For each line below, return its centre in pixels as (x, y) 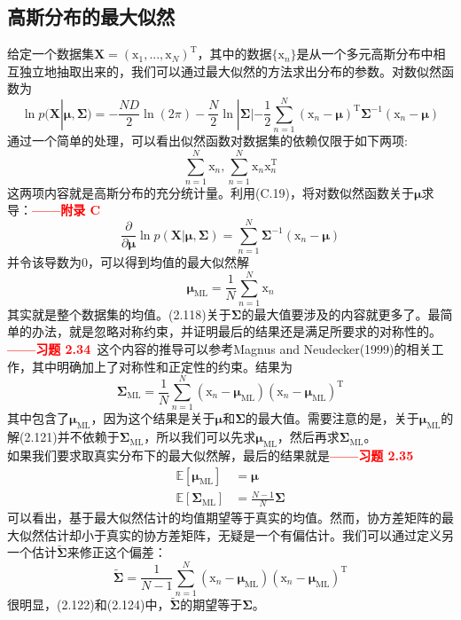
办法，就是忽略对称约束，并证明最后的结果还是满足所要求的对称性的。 (236, 331)
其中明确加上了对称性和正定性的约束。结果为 (162, 366)
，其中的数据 (234, 54)
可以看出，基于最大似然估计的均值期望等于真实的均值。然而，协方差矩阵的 (224, 517)
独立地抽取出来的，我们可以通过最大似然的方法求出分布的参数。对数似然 (230, 71)
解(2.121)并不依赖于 (63, 437)
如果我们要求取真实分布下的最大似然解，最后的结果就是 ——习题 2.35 (211, 455)
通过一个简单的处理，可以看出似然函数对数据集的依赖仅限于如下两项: (207, 141)
